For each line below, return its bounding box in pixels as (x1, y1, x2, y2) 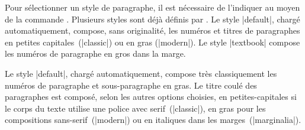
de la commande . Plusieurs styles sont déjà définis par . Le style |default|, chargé (5, 12, 300, 25)
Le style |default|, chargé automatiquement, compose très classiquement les (5, 67, 277, 79)
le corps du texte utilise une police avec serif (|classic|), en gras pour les (5, 102, 266, 114)
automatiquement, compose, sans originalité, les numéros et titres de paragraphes (5, 24, 300, 37)
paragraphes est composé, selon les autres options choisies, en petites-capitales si (5, 90, 297, 103)
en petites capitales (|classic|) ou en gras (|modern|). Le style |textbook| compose (5, 35, 300, 48)
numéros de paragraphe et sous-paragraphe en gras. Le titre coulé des (5, 79, 257, 91)
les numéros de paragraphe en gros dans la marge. (5, 47, 186, 60)
